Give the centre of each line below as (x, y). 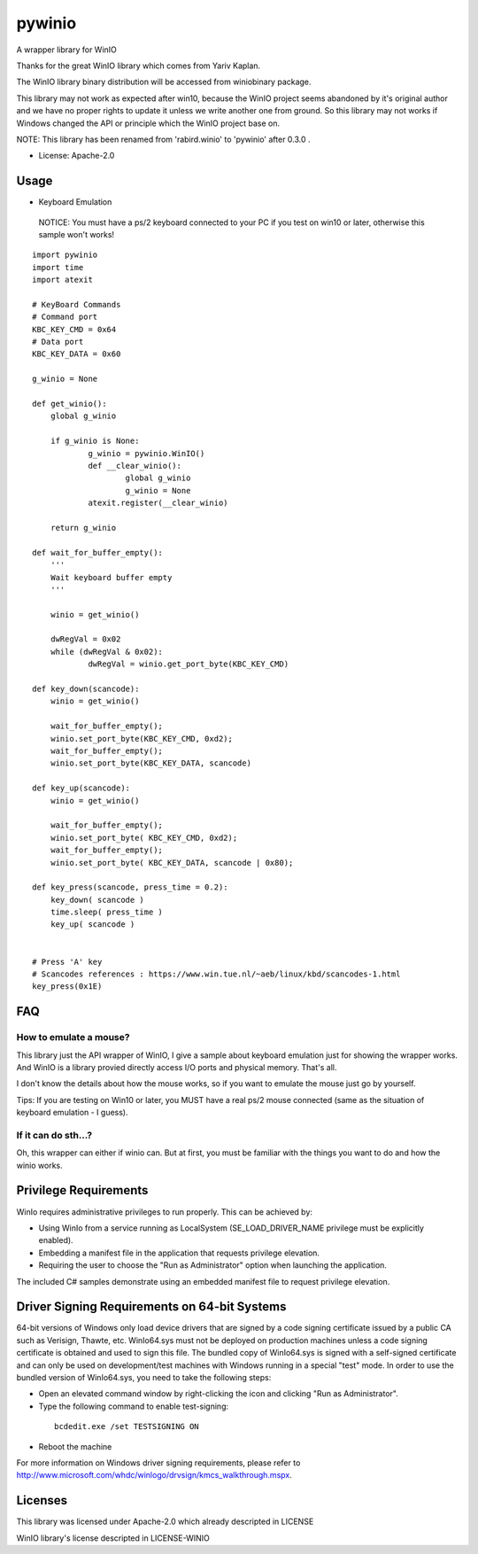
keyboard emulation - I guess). (72, 1113)
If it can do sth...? (54, 1135)
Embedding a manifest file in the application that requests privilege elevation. (179, 1253)
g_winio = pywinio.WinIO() (146, 453)
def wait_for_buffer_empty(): (98, 552)
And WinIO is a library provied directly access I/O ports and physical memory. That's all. (177, 1067)
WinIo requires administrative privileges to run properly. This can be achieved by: (165, 1212)
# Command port (65, 317)
